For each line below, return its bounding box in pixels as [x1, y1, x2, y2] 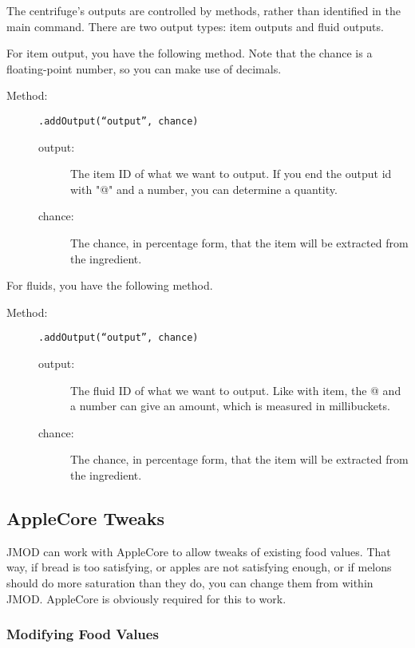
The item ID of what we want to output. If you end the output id [70, 165, 392, 182]
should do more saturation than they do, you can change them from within [6, 574, 373, 591]
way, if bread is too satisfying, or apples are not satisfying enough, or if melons [6, 559, 392, 575]
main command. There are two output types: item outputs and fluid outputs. [6, 18, 384, 34]
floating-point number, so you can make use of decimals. [6, 60, 282, 77]
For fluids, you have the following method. [6, 277, 213, 294]
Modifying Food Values [6, 624, 159, 644]
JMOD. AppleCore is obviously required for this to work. [6, 590, 287, 607]
